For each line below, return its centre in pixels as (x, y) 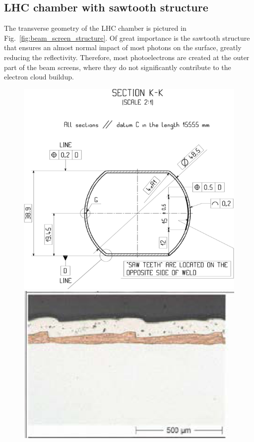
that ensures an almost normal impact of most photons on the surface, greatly (123, 47)
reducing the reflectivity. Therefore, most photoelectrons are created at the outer (127, 57)
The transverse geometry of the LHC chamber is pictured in (95, 28)
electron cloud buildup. (39, 77)
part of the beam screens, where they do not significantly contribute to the (118, 67)
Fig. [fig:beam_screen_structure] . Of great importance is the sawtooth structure (127, 37)
